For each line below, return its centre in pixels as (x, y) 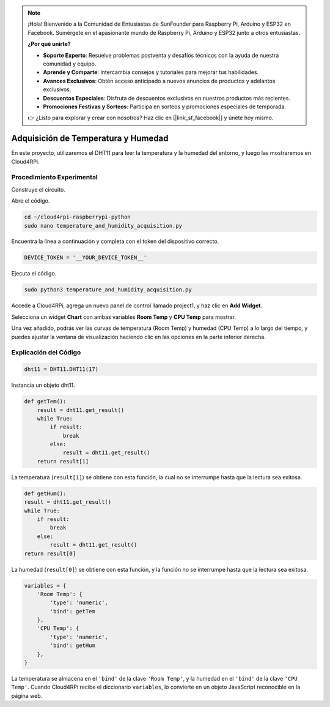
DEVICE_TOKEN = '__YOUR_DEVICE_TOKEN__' (85, 258)
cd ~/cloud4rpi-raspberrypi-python (77, 217)
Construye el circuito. (38, 189)
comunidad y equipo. (70, 64)
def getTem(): (45, 402)
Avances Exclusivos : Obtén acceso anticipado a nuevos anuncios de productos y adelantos (159, 81)
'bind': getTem (73, 611)
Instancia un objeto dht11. (43, 385)
